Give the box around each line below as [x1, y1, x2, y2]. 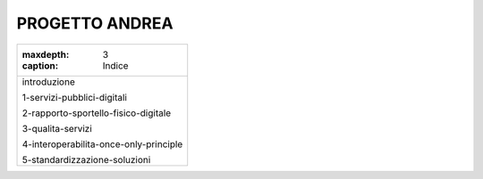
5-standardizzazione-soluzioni [21, 153, 151, 166]
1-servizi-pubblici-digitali [21, 91, 127, 103]
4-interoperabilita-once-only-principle [21, 138, 183, 151]
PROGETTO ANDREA [16, 13, 174, 33]
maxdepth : [21, 48, 70, 61]
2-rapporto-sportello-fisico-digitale [21, 107, 172, 119]
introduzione [21, 76, 75, 88]
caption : [21, 59, 58, 71]
